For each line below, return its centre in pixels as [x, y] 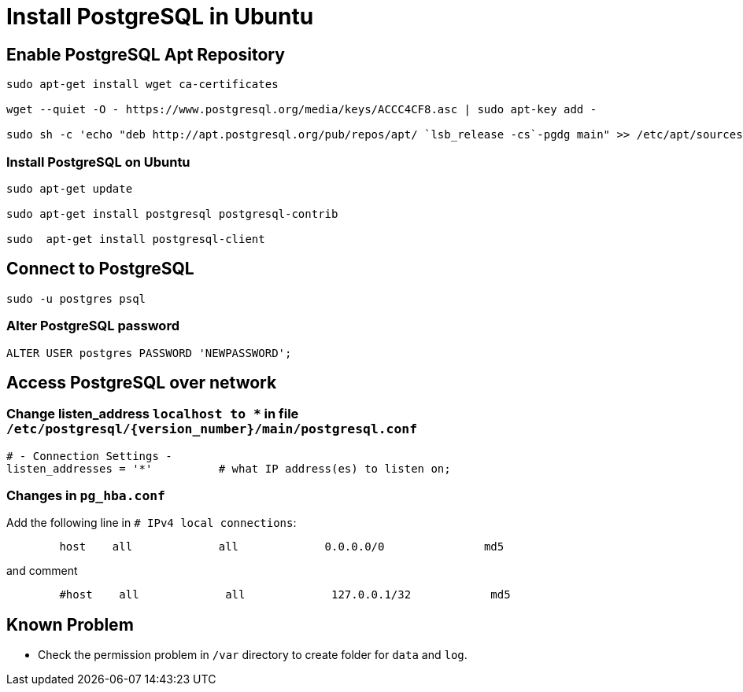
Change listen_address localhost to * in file [153, 414]
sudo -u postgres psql [76, 298]
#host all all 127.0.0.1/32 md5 [285, 595]
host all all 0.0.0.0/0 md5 [282, 547]
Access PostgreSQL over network [142, 382]
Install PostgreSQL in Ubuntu [160, 17]
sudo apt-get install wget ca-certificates [142, 85]
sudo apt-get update [70, 188]
